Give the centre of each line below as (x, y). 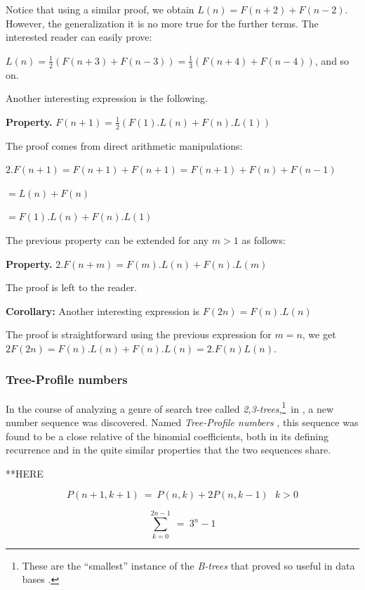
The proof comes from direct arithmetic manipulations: (124, 145)
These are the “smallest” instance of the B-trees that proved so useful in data (188, 565)
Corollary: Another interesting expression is (103, 310)
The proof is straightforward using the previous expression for (139, 334)
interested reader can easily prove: (79, 37)
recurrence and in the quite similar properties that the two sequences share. (168, 450)
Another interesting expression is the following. (107, 98)
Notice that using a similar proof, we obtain (100, 9)
